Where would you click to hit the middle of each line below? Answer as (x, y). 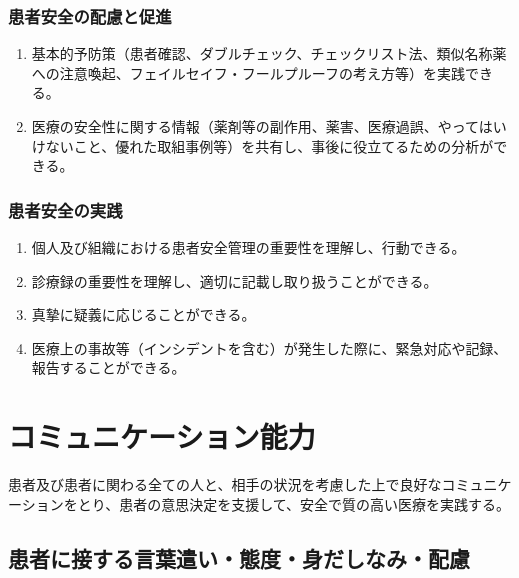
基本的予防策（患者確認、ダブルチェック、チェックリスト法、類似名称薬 (269, 53)
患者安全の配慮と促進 (90, 15)
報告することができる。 (108, 367)
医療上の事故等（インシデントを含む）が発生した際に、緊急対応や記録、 (269, 347)
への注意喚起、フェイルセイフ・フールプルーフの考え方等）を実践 (248, 72)
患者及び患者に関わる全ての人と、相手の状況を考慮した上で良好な (225, 484)
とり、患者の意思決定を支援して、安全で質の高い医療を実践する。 (294, 503)
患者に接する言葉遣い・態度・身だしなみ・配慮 (239, 557)
